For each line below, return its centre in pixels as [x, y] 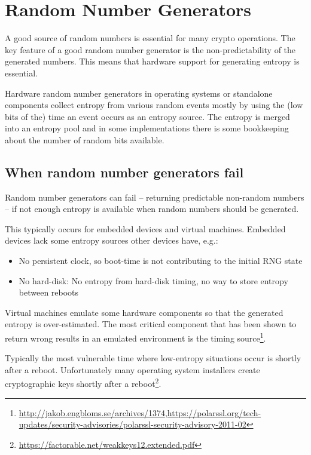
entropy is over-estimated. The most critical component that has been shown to [151, 324]
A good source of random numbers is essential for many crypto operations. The [150, 38]
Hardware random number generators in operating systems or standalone [139, 93]
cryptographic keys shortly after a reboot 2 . [83, 383]
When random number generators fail [124, 172]
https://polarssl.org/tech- [214, 412]
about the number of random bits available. [85, 139]
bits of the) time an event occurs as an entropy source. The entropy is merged [147, 116]
